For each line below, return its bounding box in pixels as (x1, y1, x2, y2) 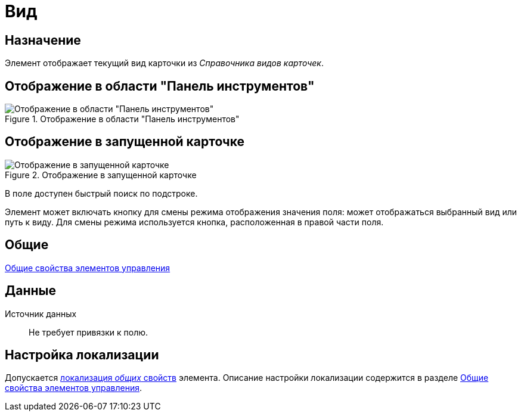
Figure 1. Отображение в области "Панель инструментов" (5, 114, 240, 125)
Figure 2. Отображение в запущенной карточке (5, 169, 197, 180)
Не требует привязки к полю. (29, 327, 148, 337)
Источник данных (5, 308, 77, 319)
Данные (5, 283, 56, 299)
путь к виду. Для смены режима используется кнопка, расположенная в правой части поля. (5, 216, 384, 227)
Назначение (5, 32, 81, 48)
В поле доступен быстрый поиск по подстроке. (5, 188, 198, 198)
